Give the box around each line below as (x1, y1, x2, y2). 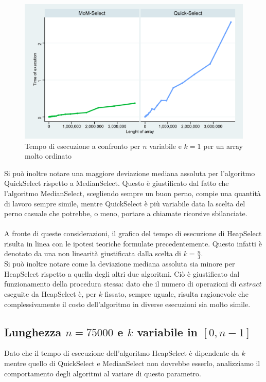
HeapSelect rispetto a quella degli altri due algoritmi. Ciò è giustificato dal (4, 268, 240, 279)
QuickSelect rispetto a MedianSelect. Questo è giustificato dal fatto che (4, 178, 229, 188)
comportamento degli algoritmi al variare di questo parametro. (4, 368, 201, 378)
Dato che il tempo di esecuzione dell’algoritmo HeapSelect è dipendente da (4, 348, 239, 358)
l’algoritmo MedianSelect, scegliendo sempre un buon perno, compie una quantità (4, 187, 261, 198)
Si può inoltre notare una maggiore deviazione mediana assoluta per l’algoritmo (4, 167, 255, 178)
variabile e (149, 140, 182, 151)
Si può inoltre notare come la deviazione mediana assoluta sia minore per (4, 258, 235, 269)
